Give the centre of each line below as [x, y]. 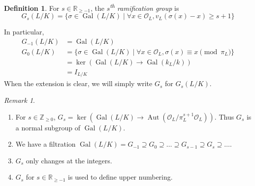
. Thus [224, 116]
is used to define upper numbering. [120, 177]
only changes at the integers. [69, 160]
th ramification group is [144, 7]
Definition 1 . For [32, 8]
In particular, [24, 32]
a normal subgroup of [48, 127]
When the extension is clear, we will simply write [78, 83]
